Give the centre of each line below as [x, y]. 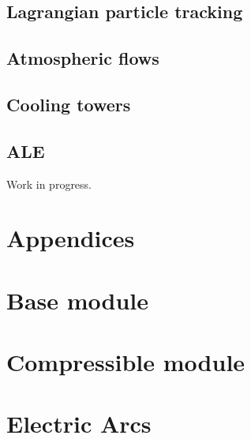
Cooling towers [69, 104]
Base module [78, 300]
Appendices [71, 238]
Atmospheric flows [83, 58]
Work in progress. [49, 184]
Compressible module [126, 362]
